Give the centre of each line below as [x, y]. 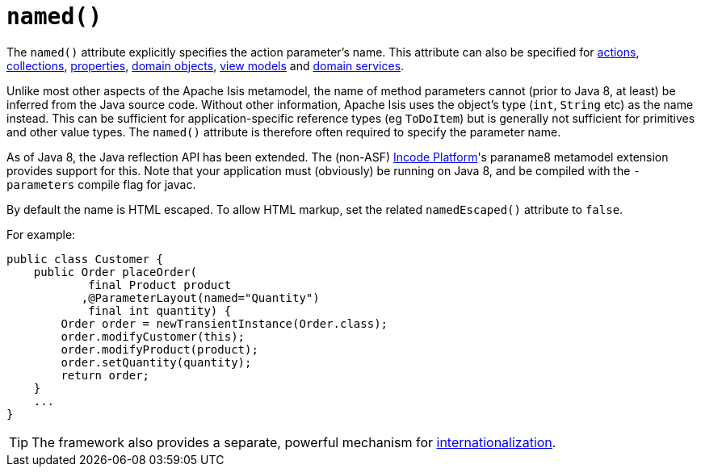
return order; [105, 375]
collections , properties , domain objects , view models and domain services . [206, 65]
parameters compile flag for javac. [101, 184]
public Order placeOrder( [115, 272]
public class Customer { [85, 259]
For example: [41, 234]
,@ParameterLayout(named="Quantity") [200, 297]
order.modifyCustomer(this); [153, 336]
